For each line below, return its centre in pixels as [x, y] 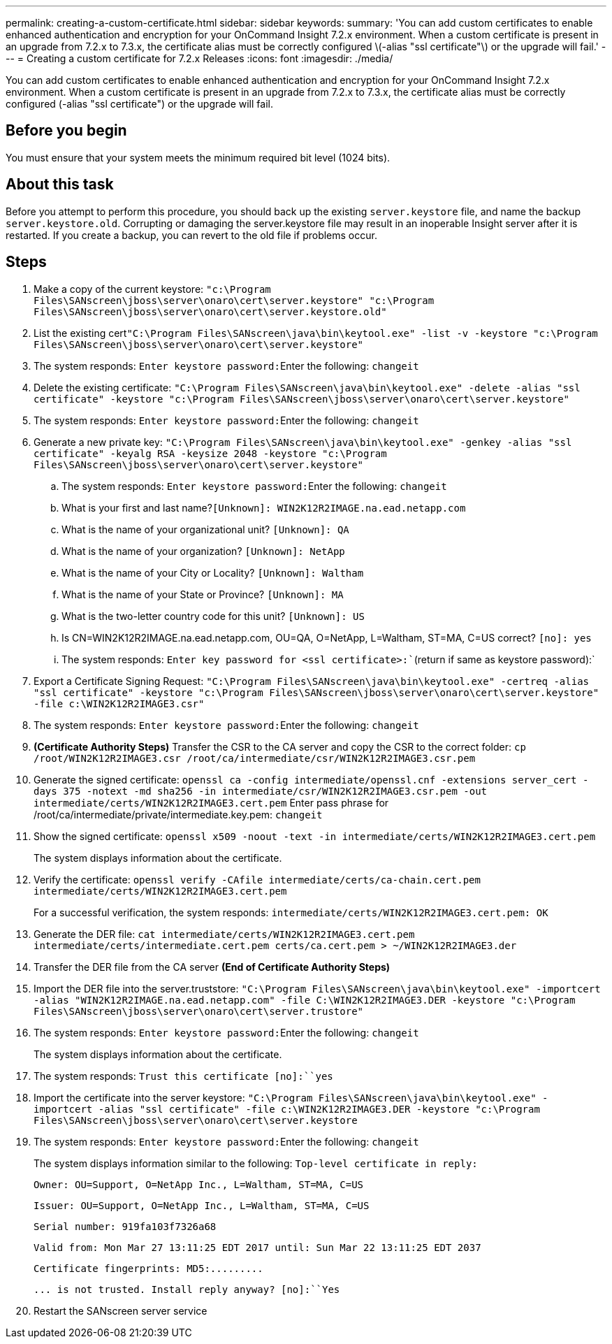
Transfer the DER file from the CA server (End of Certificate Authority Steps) [212, 967]
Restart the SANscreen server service [121, 1310]
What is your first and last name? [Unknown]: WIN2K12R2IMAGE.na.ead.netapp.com [264, 507]
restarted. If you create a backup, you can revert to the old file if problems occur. [191, 235]
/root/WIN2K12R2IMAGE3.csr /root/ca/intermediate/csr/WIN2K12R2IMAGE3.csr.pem [255, 758]
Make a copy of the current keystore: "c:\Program [152, 289]
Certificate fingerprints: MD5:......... [148, 1268]
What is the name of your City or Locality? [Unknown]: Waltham [213, 572]
